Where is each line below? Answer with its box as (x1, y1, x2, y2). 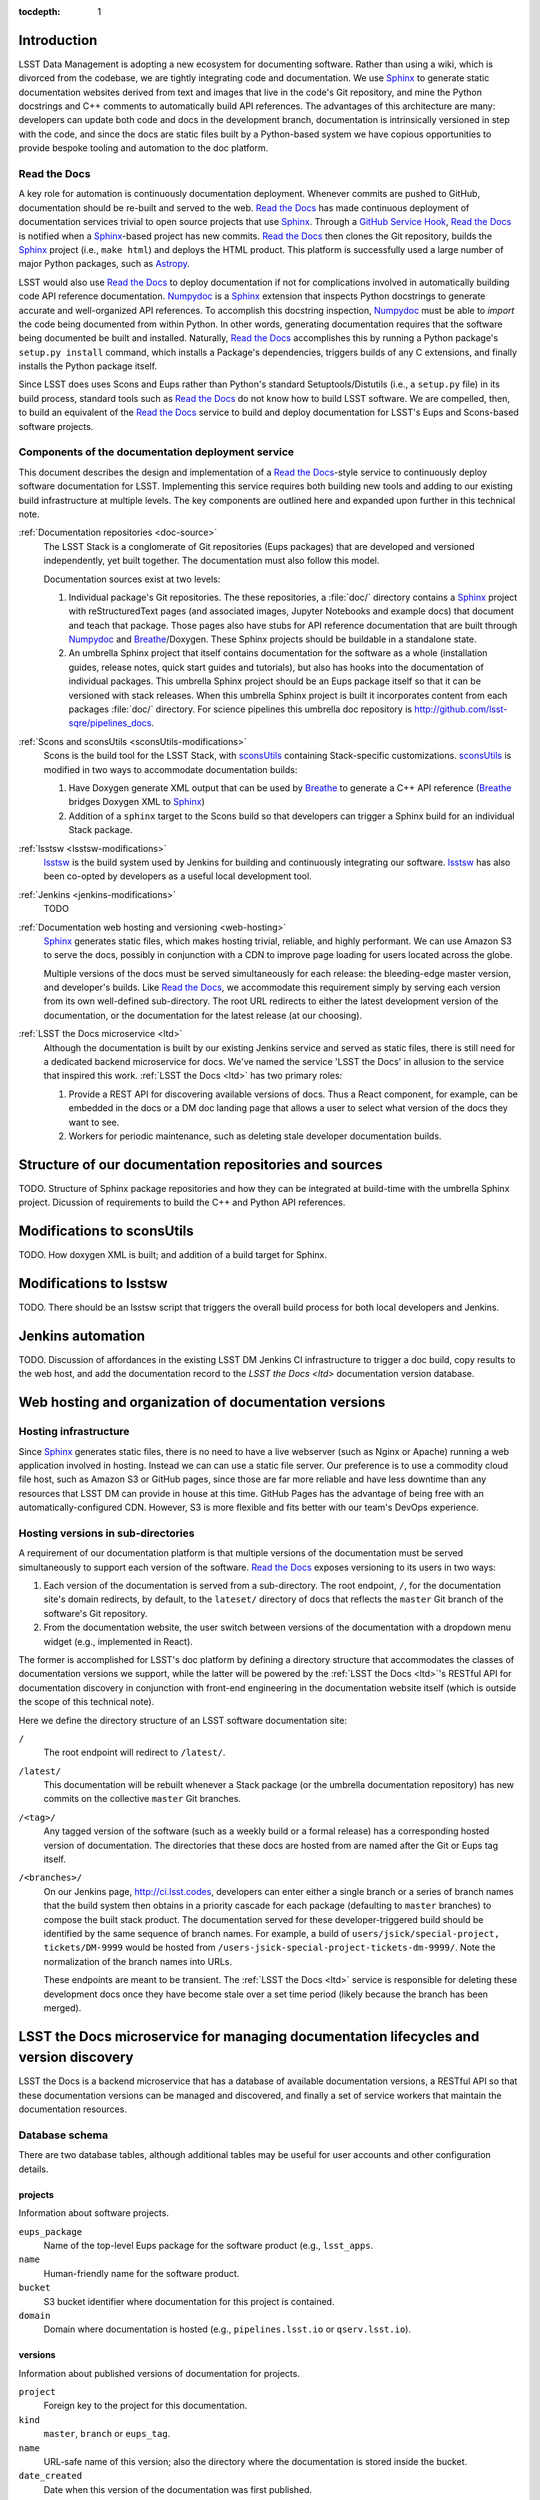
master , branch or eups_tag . (43, 2428, 171, 2440)
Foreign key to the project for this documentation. (43, 2400, 248, 2412)
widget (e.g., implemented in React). (43, 1635, 194, 1647)
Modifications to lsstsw (18, 1275, 169, 1292)
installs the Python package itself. (18, 360, 158, 372)
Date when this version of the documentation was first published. (43, 2483, 313, 2495)
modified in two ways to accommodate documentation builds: (43, 763, 298, 775)
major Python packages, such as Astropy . (18, 258, 190, 270)
